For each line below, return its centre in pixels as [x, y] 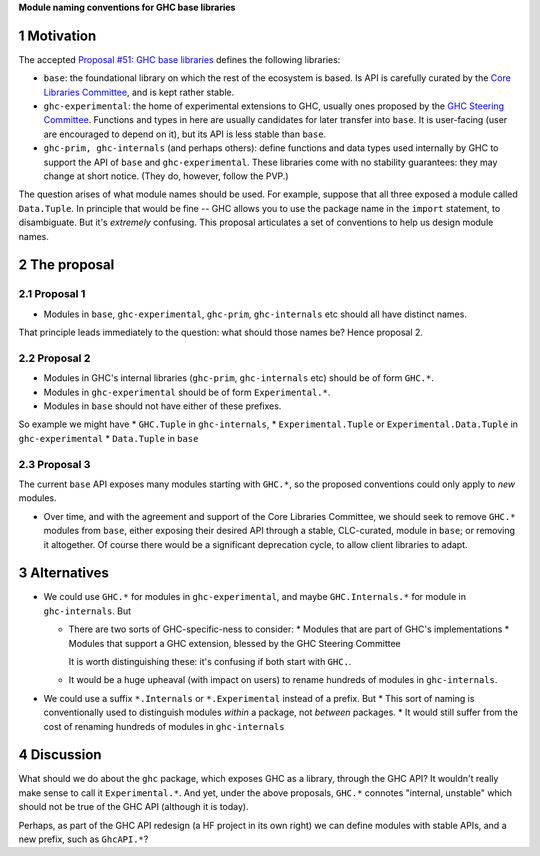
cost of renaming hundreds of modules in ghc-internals [164, 726]
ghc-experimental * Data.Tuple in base [108, 438]
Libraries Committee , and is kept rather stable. [139, 92]
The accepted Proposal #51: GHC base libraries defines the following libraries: [179, 59]
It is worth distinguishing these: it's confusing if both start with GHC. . [210, 662]
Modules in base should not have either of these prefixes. [162, 406]
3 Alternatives [64, 573]
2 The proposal [66, 265]
